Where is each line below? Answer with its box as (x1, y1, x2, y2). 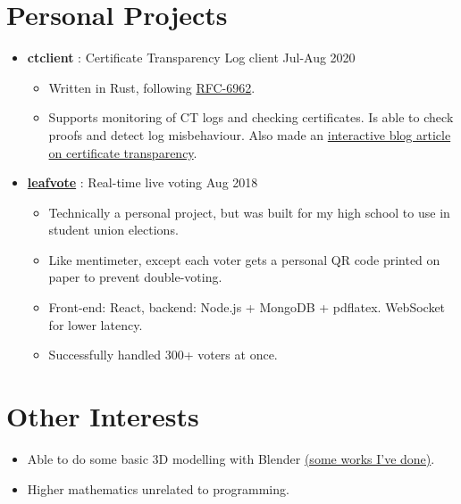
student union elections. (48, 220, 179, 239)
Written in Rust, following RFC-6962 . (48, 78, 256, 96)
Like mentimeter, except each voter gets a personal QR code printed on (48, 250, 440, 269)
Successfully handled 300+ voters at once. (48, 345, 278, 364)
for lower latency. (48, 315, 143, 334)
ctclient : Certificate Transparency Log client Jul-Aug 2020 (27, 48, 356, 67)
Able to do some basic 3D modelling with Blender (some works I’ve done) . (27, 449, 435, 467)
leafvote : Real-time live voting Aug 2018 (27, 173, 258, 192)
